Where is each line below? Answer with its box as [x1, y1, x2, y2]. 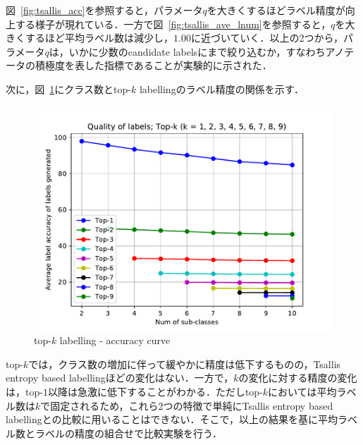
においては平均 [268, 384, 337, 398]
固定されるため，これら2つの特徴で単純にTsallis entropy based [50, 398, 333, 413]
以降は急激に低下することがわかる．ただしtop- [47, 384, 263, 398]
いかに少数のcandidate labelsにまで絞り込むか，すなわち [68, 44, 326, 59]
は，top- [6, 384, 43, 398]
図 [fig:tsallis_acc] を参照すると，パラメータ [6, 3, 203, 17]
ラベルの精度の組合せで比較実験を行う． [35, 425, 222, 440]
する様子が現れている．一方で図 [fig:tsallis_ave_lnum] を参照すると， [15, 16, 331, 31]
